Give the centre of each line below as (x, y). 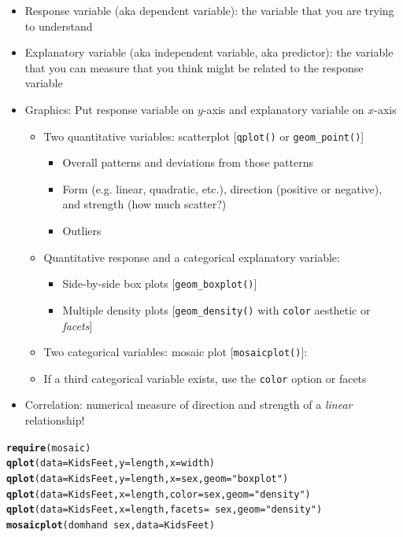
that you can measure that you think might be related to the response (194, 67)
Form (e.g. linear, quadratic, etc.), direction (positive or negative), (222, 188)
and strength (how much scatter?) (144, 204)
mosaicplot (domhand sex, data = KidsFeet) (111, 525)
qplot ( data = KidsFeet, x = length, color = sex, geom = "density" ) (159, 494)
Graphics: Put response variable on (109, 109)
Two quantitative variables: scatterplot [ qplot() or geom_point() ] (204, 136)
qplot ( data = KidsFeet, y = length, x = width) (111, 463)
